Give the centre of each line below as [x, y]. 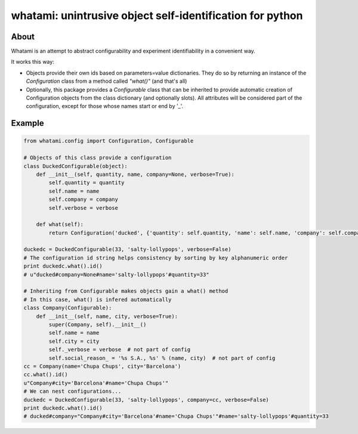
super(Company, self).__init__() [98, 325]
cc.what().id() [46, 375]
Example [27, 123]
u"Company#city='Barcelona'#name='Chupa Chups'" [96, 383]
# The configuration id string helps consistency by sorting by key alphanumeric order [156, 258]
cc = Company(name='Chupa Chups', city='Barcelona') [102, 366]
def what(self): [60, 224]
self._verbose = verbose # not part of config [120, 350]
